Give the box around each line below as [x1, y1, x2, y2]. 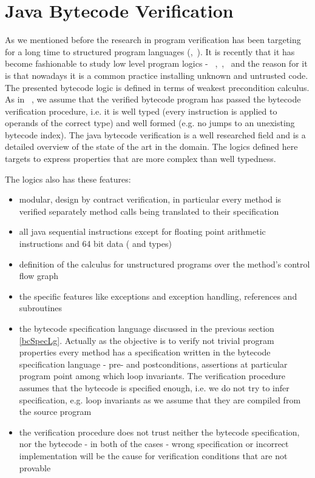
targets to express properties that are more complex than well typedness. [5, 152, 276, 165]
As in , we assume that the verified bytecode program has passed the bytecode [5, 93, 301, 106]
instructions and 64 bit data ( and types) [19, 237, 172, 250]
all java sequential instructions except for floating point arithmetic [19, 225, 266, 238]
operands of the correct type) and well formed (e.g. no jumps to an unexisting [5, 116, 295, 129]
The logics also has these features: [5, 172, 131, 185]
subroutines [19, 301, 63, 314]
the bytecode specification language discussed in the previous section [19, 322, 274, 334]
